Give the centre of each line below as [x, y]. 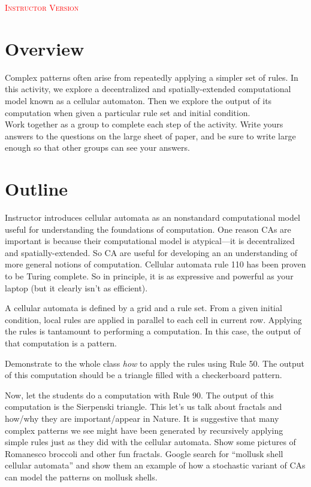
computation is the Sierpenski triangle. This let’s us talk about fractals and [144, 407]
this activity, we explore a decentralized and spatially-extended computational [148, 89]
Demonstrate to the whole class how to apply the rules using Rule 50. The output [155, 363]
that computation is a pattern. [61, 343]
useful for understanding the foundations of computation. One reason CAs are [148, 229]
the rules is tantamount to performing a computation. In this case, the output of [153, 331]
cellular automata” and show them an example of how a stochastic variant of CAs [155, 465]
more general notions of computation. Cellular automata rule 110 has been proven [155, 264]
